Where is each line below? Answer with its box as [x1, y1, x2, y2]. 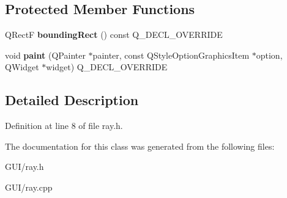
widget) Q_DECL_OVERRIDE [46, 61, 168, 73]
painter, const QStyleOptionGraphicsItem [92, 48, 250, 61]
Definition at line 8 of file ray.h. [5, 119, 123, 132]
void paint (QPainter [5, 48, 86, 61]
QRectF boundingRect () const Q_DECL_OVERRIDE [5, 28, 223, 41]
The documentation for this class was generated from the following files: [5, 139, 275, 152]
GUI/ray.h [5, 160, 44, 173]
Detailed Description [5, 90, 139, 109]
